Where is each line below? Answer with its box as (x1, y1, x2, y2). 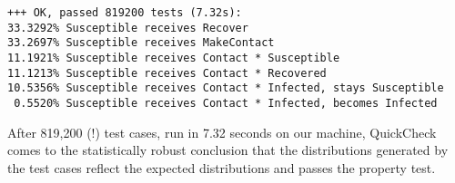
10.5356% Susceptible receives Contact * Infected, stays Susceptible (7, 82, 444, 95)
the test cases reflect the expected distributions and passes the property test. (7, 158, 436, 177)
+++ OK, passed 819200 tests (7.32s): (7, 6, 242, 19)
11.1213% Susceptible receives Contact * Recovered (7, 66, 327, 80)
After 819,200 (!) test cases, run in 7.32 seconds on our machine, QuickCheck (7, 122, 437, 141)
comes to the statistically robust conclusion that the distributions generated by (7, 140, 449, 159)
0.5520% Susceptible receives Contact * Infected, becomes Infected (14, 96, 438, 110)
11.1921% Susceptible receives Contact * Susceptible (7, 51, 340, 64)
